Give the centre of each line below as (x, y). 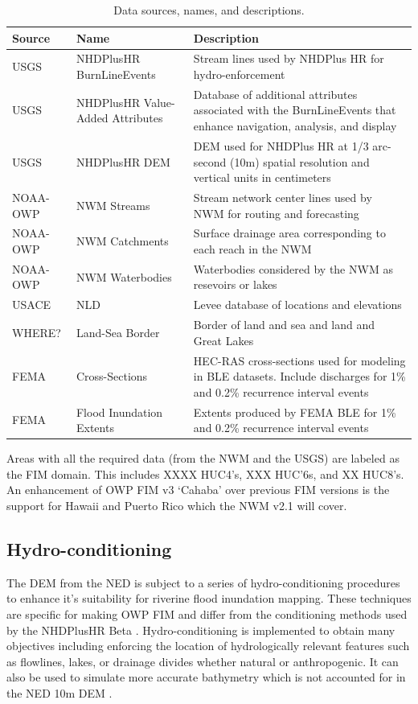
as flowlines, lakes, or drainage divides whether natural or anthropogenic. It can (203, 661)
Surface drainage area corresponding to (289, 233)
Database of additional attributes (275, 94)
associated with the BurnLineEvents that (295, 110)
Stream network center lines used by (283, 197)
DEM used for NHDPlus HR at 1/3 (281, 145)
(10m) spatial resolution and (300, 161)
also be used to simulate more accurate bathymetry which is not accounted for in (206, 677)
